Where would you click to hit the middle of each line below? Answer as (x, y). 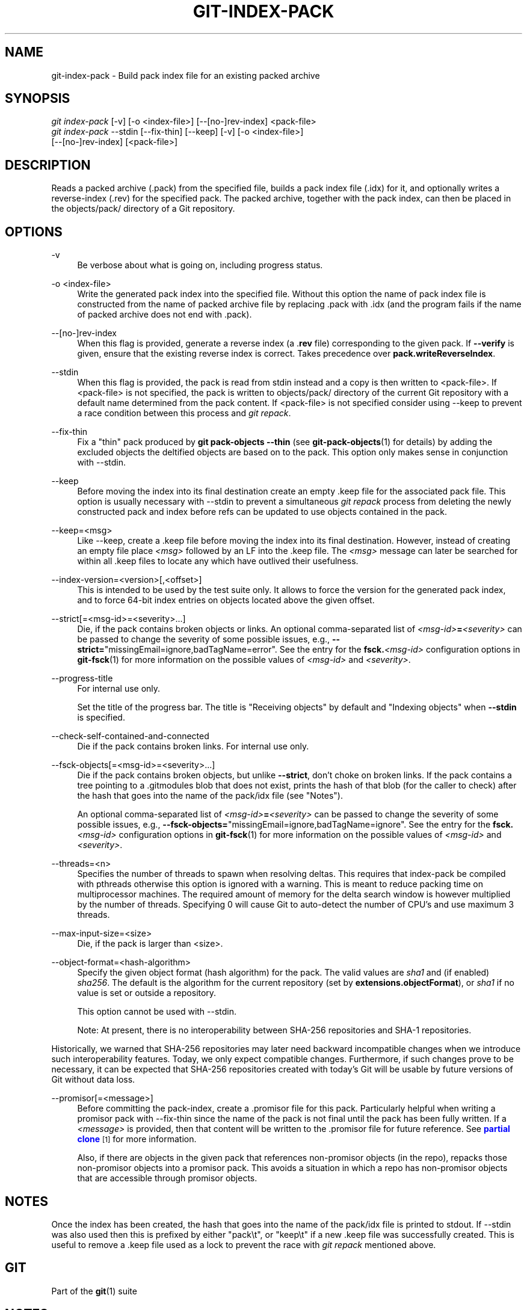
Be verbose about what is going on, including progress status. (200, 265)
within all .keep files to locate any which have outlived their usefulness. (218, 561)
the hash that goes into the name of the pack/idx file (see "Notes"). (210, 796)
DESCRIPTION (48, 165)
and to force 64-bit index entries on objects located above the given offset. (226, 600)
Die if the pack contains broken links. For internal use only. (193, 746)
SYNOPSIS (38, 99)
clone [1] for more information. (137, 1139)
